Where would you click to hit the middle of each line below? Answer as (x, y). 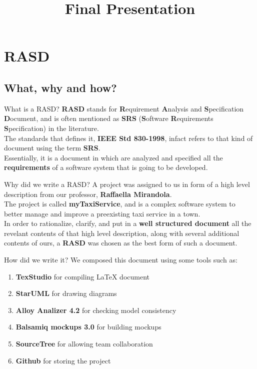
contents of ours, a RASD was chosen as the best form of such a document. (121, 243)
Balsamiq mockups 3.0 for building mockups (88, 327)
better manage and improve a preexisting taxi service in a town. (102, 213)
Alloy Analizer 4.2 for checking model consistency (96, 310)
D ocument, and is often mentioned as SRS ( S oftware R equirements (109, 118)
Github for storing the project (63, 360)
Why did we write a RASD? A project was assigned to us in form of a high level (127, 184)
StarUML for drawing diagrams (66, 293)
